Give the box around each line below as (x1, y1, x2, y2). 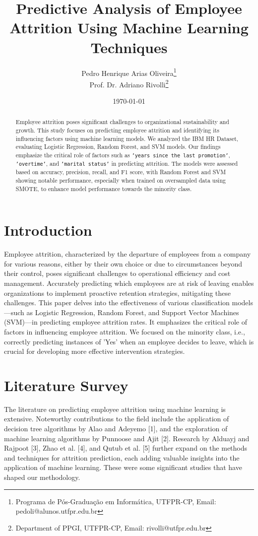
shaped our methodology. (4, 472, 80, 482)
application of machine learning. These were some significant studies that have (4, 462, 242, 472)
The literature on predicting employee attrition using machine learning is (4, 403, 226, 414)
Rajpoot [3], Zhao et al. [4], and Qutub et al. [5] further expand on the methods (4, 443, 248, 453)
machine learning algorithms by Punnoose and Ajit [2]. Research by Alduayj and (4, 433, 250, 443)
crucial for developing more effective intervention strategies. (4, 346, 185, 356)
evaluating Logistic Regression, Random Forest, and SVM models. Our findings (15, 142, 221, 151)
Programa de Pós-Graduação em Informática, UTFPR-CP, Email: (15, 496, 216, 506)
